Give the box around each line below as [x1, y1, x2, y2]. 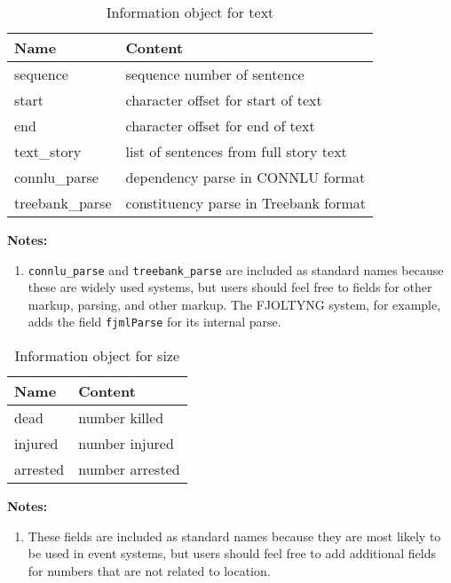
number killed [78, 407, 164, 429]
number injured [78, 433, 174, 454]
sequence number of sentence [125, 64, 305, 84]
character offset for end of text [125, 115, 315, 136]
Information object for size [14, 345, 180, 366]
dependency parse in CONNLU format [125, 167, 366, 187]
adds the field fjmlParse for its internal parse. [28, 312, 281, 331]
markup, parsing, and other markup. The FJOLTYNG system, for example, [28, 295, 441, 313]
